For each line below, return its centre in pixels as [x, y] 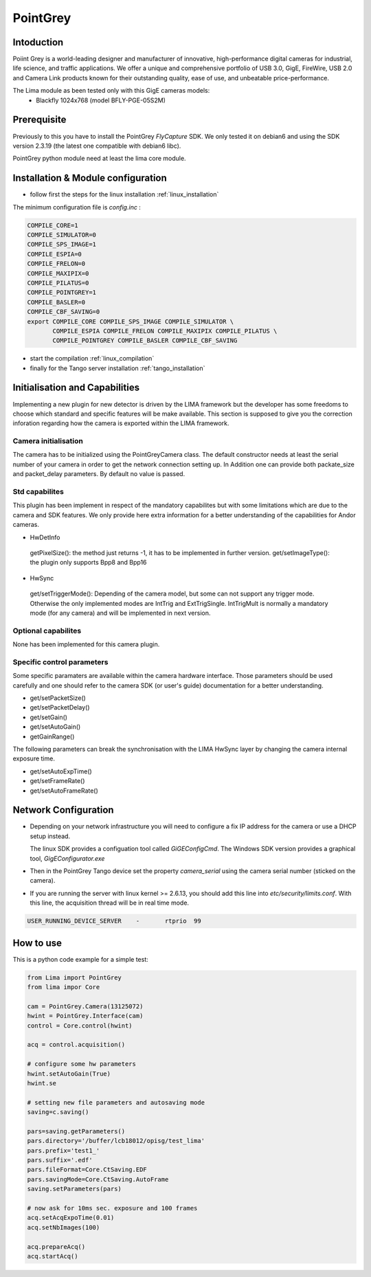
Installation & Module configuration [90, 178]
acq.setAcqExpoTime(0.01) [71, 1218]
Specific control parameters [60, 662]
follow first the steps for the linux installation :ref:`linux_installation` [124, 194]
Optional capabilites [47, 631]
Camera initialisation [48, 441]
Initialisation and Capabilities [76, 388]
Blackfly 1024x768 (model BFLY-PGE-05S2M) [101, 100]
